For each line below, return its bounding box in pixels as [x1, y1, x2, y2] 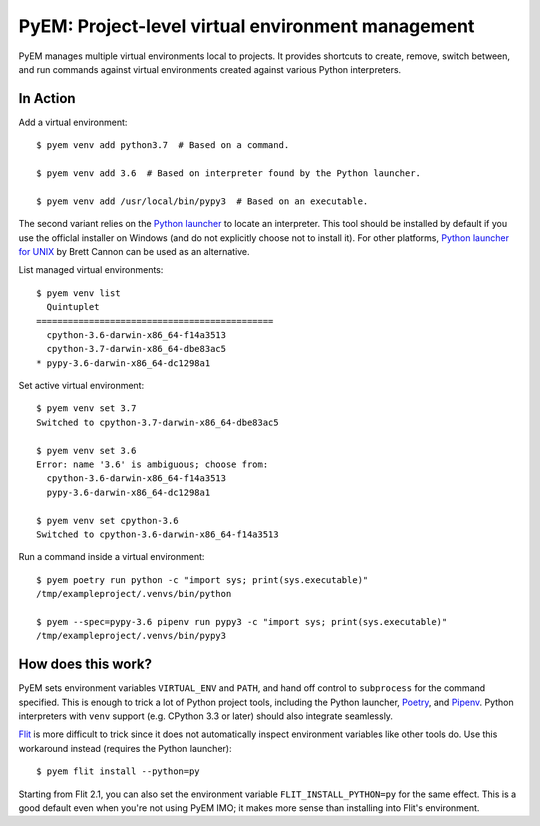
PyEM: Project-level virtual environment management [18, 15, 475, 37]
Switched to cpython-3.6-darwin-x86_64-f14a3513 [36, 529, 279, 540]
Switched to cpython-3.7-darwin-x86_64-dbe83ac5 [36, 416, 279, 428]
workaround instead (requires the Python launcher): [18, 742, 232, 754]
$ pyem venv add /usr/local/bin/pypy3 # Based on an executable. [36, 195, 369, 207]
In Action [18, 90, 76, 107]
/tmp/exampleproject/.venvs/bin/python [36, 588, 232, 600]
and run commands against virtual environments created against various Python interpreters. [18, 63, 402, 75]
